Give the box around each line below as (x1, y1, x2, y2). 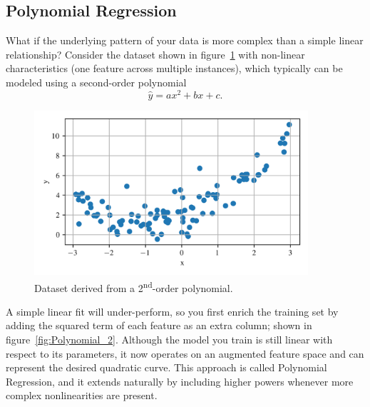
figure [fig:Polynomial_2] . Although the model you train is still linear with (6, 331, 333, 346)
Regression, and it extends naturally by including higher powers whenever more (6, 373, 354, 388)
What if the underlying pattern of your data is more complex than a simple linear (6, 33, 364, 48)
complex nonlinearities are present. (6, 388, 158, 403)
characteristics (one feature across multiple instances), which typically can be (6, 61, 343, 76)
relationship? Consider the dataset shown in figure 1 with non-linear (6, 46, 305, 61)
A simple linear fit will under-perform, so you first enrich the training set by (6, 303, 339, 318)
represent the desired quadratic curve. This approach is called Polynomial (6, 360, 327, 375)
